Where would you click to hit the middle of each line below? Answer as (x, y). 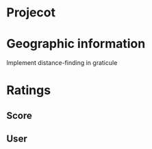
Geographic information (76, 44)
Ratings (29, 91)
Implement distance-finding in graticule (62, 63)
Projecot (31, 13)
